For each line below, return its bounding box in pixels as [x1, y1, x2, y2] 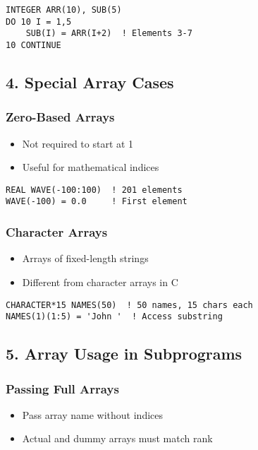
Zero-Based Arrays [6, 108, 115, 126]
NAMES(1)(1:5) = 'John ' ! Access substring [6, 312, 223, 322]
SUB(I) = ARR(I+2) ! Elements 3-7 [25, 28, 192, 39]
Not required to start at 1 [22, 136, 134, 150]
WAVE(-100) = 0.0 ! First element [6, 196, 188, 207]
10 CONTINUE [6, 40, 61, 50]
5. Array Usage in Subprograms [6, 343, 242, 365]
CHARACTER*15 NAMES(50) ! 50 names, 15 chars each [6, 300, 253, 310]
